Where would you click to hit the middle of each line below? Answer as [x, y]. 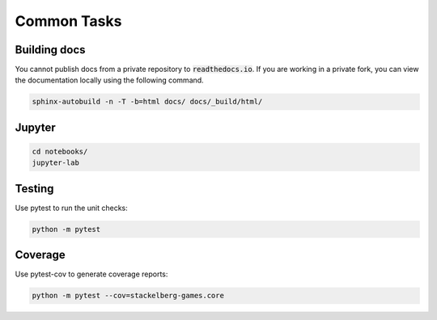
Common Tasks [68, 21]
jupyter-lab [56, 163]
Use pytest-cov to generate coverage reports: [91, 274]
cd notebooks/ [60, 152]
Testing [34, 189]
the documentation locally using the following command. [109, 80]
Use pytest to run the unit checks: [72, 208]
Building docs [50, 50]
